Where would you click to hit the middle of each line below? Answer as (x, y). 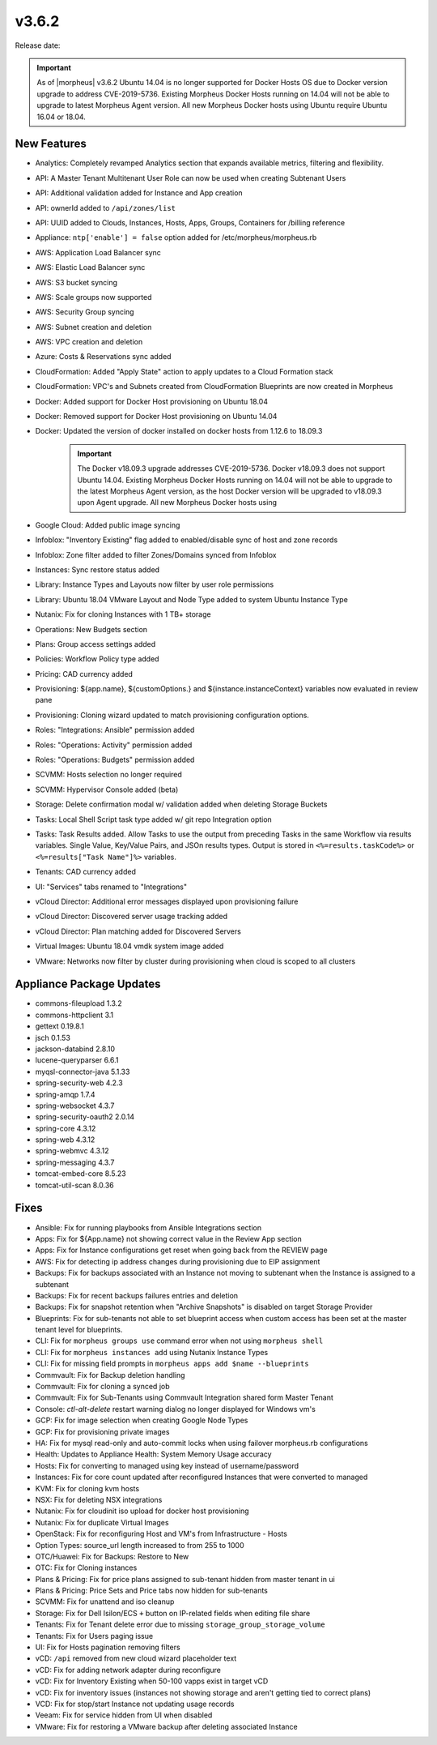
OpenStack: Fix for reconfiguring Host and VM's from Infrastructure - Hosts (161, 1534)
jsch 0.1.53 (53, 1037)
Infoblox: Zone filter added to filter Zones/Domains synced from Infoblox (156, 554)
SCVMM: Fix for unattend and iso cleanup (105, 1602)
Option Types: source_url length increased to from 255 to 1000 (140, 1545)
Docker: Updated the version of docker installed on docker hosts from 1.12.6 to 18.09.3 (179, 431)
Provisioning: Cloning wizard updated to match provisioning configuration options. (172, 715)
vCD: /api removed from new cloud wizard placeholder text (136, 1658)
